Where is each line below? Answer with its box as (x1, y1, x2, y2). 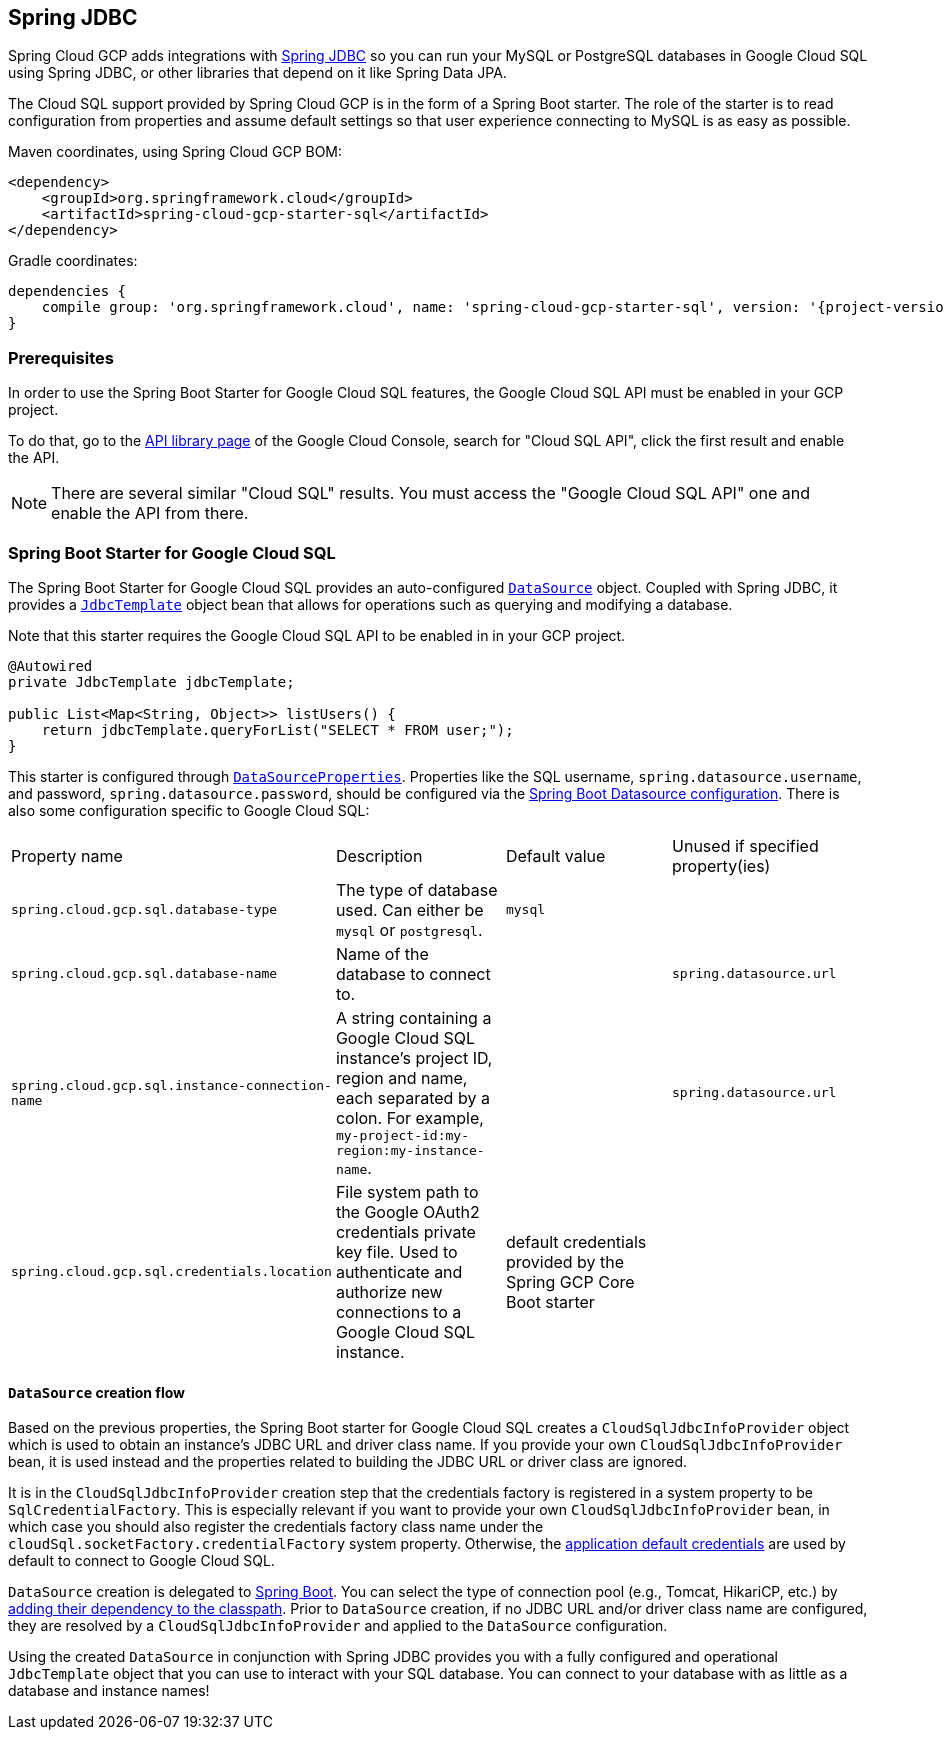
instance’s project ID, (335, 1047, 493, 1068)
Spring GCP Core (505, 1271, 635, 1292)
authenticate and (335, 1261, 463, 1282)
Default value (505, 845, 606, 866)
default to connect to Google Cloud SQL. (8, 1552, 275, 1570)
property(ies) (672, 855, 771, 876)
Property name (11, 845, 123, 866)
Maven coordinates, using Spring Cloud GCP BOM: (8, 143, 343, 161)
